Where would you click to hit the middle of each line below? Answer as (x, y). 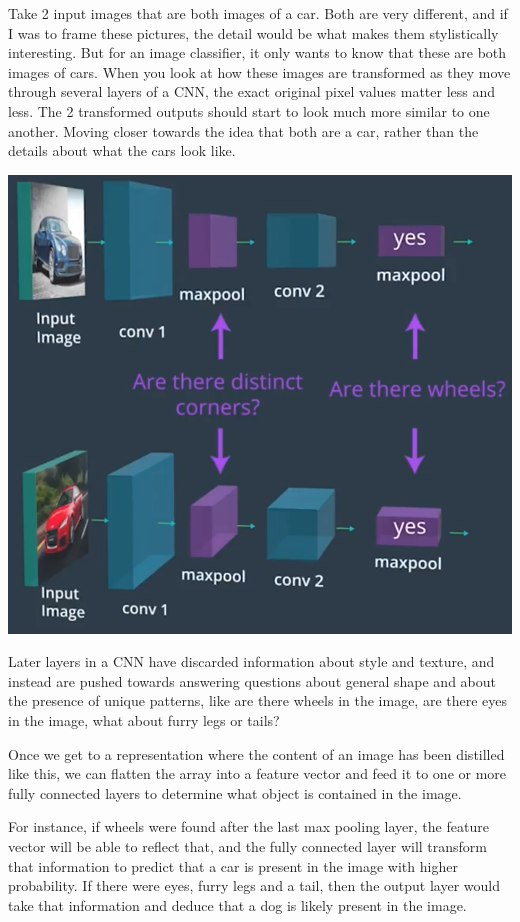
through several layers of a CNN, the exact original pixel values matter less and (252, 91)
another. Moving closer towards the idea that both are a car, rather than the (243, 130)
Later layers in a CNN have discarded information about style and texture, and (251, 661)
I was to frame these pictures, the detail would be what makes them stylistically (253, 32)
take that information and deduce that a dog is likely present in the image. (237, 904)
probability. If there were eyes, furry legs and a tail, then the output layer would (254, 885)
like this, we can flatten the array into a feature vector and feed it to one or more (257, 773)
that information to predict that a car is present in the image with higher (233, 865)
